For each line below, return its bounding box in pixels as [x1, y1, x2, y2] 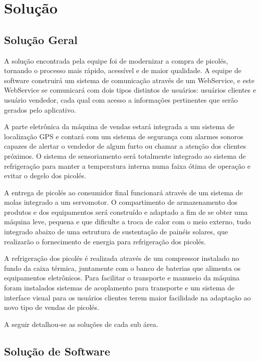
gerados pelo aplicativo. [4, 104, 76, 115]
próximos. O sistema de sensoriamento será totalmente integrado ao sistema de [4, 150, 246, 161]
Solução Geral [4, 32, 78, 47]
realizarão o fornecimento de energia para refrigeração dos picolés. [4, 236, 206, 246]
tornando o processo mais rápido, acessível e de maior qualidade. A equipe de [4, 65, 241, 76]
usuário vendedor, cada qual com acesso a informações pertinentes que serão [4, 94, 238, 105]
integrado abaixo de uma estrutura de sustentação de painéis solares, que [4, 226, 228, 237]
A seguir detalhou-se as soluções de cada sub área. [4, 318, 158, 329]
